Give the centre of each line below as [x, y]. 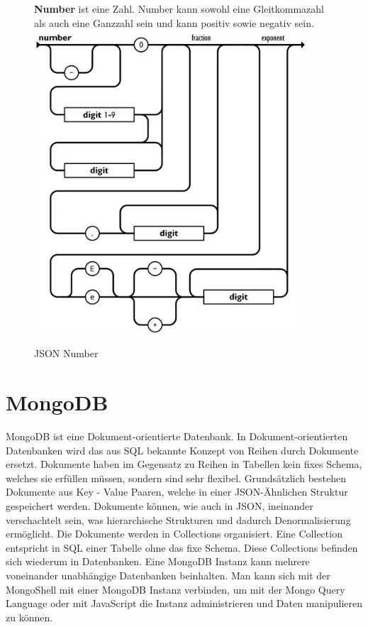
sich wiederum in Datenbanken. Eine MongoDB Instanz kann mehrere [158, 561]
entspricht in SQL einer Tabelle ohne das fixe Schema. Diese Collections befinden [182, 547]
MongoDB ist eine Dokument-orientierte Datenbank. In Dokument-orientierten [177, 436]
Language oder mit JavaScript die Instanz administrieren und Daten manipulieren [184, 603]
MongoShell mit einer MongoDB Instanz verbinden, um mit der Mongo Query [175, 589]
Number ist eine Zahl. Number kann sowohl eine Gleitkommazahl [179, 9]
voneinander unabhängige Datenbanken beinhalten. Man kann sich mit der [168, 575]
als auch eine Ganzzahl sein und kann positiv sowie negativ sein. [174, 22]
